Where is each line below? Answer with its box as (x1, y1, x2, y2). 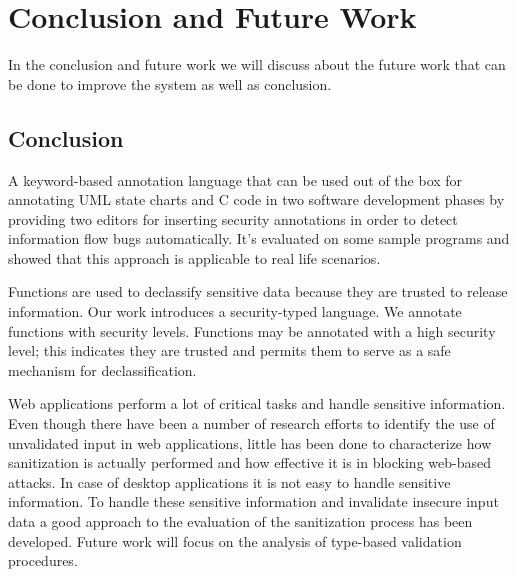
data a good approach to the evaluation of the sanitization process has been (8, 511, 473, 532)
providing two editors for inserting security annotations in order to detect (8, 208, 458, 229)
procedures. (8, 550, 78, 571)
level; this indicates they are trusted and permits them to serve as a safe (8, 340, 451, 361)
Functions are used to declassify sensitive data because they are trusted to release (8, 281, 508, 302)
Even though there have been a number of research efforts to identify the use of (8, 413, 495, 434)
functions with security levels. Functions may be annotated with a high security (8, 320, 496, 341)
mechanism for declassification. (8, 359, 197, 380)
